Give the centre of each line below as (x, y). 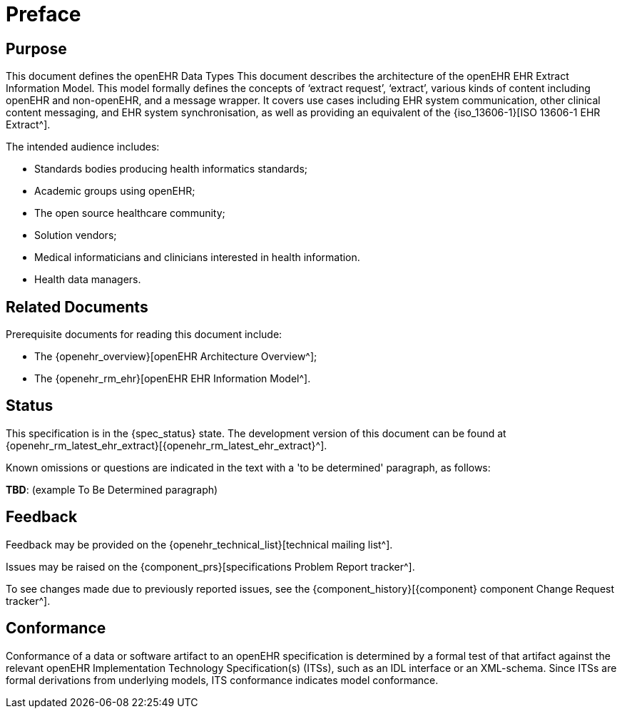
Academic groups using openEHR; (115, 191)
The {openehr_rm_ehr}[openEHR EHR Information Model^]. (173, 379)
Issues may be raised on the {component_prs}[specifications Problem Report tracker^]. (210, 566)
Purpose (36, 49)
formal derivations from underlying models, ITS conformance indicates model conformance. (222, 680)
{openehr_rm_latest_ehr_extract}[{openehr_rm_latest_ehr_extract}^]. (167, 445)
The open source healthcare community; (130, 213)
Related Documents (77, 307)
